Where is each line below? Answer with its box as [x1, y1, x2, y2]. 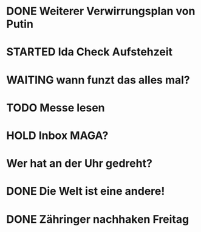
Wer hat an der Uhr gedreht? [6, 156, 153, 170]
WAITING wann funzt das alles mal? [6, 73, 190, 86]
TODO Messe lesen [6, 100, 105, 114]
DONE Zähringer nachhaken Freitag [6, 212, 189, 226]
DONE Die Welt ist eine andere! [6, 185, 165, 199]
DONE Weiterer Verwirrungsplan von [6, 4, 196, 18]
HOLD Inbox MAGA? [6, 128, 109, 142]
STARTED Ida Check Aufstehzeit [6, 45, 173, 59]
